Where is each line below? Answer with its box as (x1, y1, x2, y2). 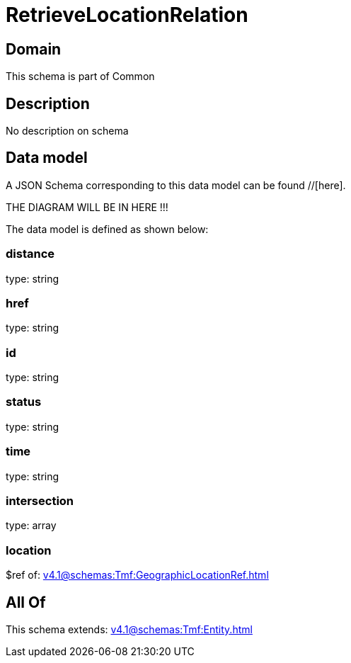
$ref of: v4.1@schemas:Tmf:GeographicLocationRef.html (6, 569, 269, 582)
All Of (6, 593, 46, 611)
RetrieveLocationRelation (6, 3, 248, 27)
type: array (6, 519, 57, 532)
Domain (6, 40, 62, 58)
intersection (6, 493, 74, 508)
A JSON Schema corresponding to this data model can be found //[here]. (6, 178, 346, 191)
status (6, 395, 42, 409)
